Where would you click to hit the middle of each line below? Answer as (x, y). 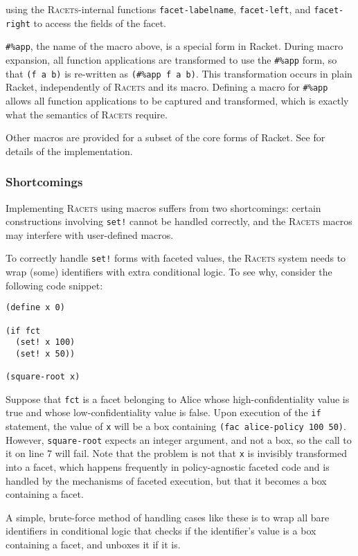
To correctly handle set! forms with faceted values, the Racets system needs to (176, 258)
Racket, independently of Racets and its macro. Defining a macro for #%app (167, 87)
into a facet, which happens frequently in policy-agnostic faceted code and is (168, 467)
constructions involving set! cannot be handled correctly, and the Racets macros (179, 221)
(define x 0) (35, 308)
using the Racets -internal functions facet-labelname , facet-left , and (158, 9)
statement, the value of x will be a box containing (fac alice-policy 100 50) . (176, 426)
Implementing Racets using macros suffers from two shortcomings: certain (163, 207)
